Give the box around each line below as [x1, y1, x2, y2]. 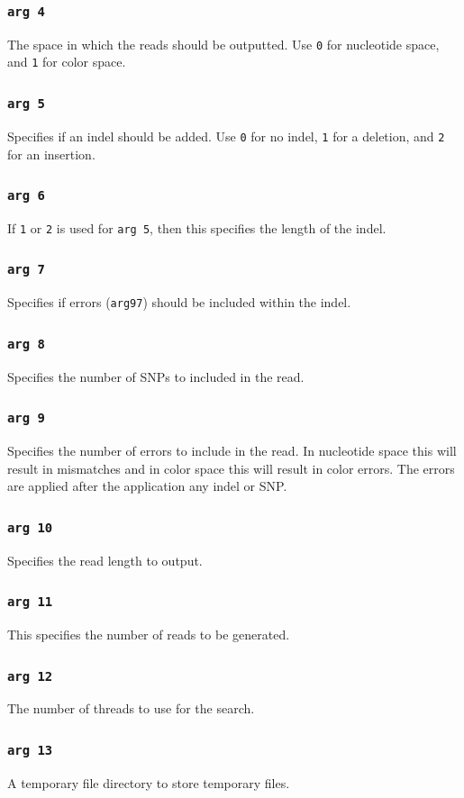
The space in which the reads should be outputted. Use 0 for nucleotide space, [7, 34, 440, 53]
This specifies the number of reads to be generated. [7, 625, 290, 644]
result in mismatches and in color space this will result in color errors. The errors [7, 458, 455, 477]
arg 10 [7, 520, 53, 535]
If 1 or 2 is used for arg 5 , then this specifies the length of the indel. [7, 218, 387, 237]
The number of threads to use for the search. [7, 699, 255, 718]
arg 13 [7, 742, 53, 757]
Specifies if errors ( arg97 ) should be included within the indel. [7, 293, 351, 312]
